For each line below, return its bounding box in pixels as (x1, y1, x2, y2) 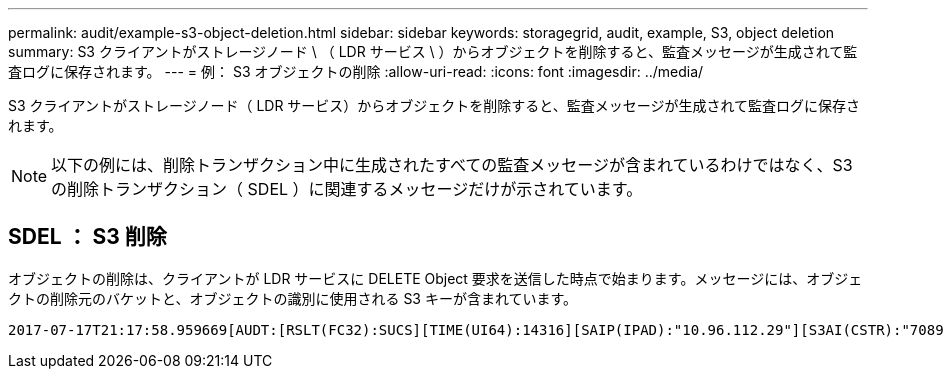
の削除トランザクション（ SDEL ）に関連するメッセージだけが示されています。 (51, 179, 643, 199)
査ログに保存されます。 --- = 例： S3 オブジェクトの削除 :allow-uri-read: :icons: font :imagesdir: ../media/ (8, 63, 704, 80)
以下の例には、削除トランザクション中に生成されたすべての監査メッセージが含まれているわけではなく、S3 (51, 155, 853, 175)
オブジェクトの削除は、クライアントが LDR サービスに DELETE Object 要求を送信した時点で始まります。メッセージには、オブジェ (8, 269, 863, 287)
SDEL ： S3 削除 (8, 224, 167, 250)
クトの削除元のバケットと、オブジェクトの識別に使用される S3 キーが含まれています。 (8, 289, 578, 307)
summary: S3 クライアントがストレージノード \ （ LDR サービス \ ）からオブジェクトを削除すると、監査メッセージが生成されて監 (8, 43, 858, 60)
